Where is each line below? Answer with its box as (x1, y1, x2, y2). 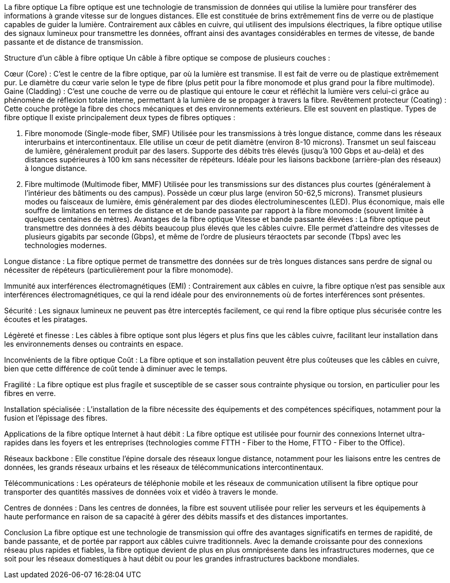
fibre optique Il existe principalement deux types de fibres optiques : (4, 113, 236, 122)
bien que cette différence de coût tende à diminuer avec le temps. (4, 364, 228, 373)
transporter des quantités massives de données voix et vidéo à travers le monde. (4, 487, 278, 496)
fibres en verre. (4, 389, 56, 398)
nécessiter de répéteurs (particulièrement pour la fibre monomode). (4, 266, 233, 274)
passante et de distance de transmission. (4, 37, 143, 46)
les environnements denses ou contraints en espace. (4, 340, 183, 348)
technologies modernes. (25, 241, 107, 250)
